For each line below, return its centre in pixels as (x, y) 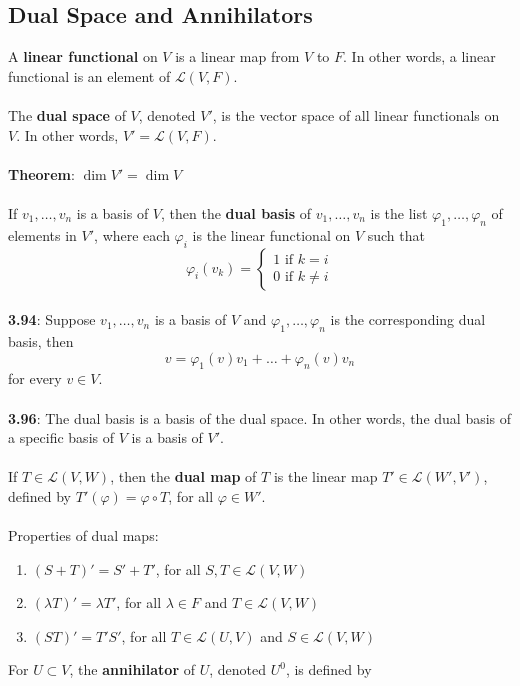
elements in (42, 234)
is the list (399, 212)
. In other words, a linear (419, 56)
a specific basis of (61, 437)
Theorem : (41, 173)
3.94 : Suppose (52, 319)
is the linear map (325, 476)
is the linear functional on (271, 234)
